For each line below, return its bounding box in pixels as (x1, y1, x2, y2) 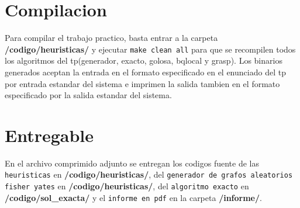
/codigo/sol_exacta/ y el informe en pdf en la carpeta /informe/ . (5, 191, 262, 203)
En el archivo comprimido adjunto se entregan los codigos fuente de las (5, 157, 259, 169)
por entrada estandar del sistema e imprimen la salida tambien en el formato (5, 77, 280, 89)
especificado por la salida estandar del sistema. (5, 89, 172, 101)
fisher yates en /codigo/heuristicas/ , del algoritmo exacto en (5, 180, 249, 192)
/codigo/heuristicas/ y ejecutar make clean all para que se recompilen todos (5, 43, 296, 55)
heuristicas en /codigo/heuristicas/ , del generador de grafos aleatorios (5, 168, 293, 181)
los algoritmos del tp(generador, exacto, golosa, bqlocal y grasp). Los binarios (5, 54, 282, 67)
